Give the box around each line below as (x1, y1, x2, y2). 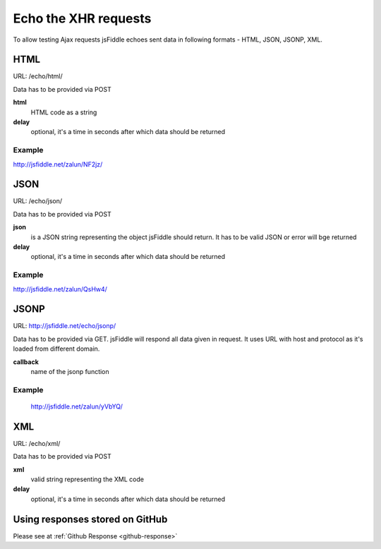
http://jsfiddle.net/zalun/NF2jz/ (13, 159, 103, 169)
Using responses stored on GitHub (13, 513, 168, 525)
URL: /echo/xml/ (13, 439, 61, 447)
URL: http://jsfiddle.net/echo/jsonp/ (13, 322, 116, 330)
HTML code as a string (30, 108, 97, 116)
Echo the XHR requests (13, 11, 152, 26)
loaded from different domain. (13, 344, 100, 353)
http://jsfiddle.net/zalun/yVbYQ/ (30, 402, 123, 411)
